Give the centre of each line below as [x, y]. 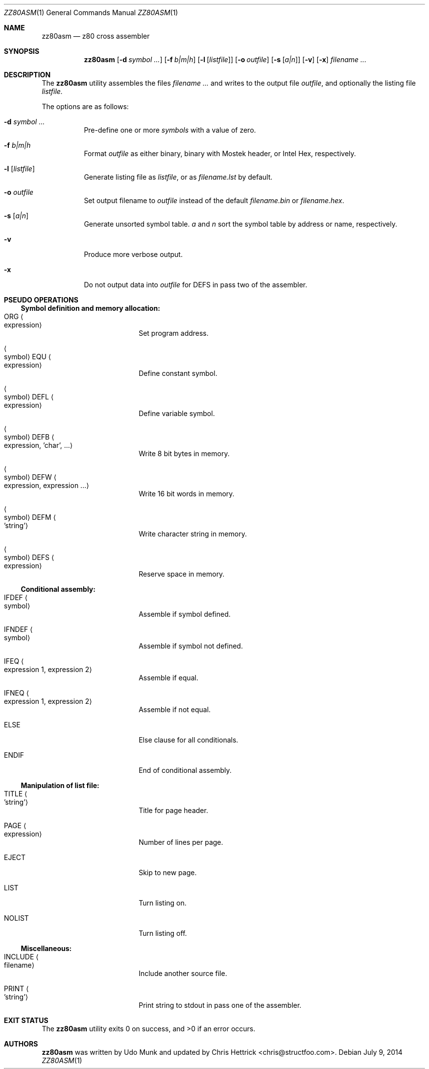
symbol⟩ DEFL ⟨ [29, 397]
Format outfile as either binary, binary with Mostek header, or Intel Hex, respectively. [220, 153]
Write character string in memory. [193, 534]
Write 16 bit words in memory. [187, 494]
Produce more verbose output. [133, 254]
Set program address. [174, 333]
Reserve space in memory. [182, 574]
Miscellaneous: [46, 948]
